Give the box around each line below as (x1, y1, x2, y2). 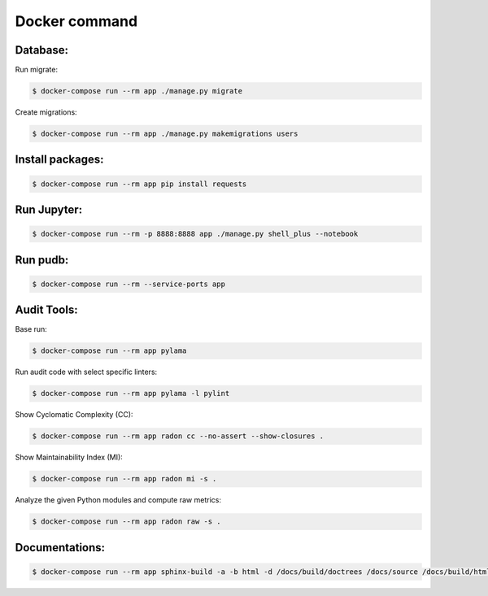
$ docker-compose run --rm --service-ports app (32, 279, 225, 289)
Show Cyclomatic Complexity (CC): (15, 410, 133, 420)
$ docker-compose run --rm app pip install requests (32, 179, 247, 189)
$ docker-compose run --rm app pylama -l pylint (32, 389, 230, 398)
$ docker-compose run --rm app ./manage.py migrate (32, 86, 243, 96)
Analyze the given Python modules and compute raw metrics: (15, 495, 221, 505)
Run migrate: (15, 65, 59, 75)
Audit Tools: (15, 303, 78, 317)
